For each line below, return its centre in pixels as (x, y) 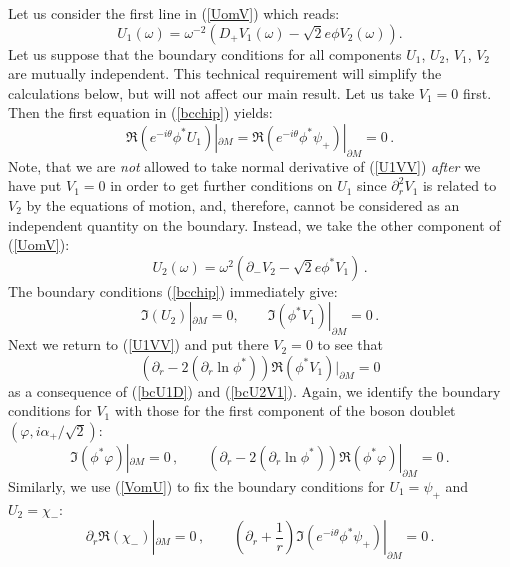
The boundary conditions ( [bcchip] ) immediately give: (173, 290)
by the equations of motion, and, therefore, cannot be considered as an (243, 204)
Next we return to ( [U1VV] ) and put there (138, 344)
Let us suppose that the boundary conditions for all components (205, 53)
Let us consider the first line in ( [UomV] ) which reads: (174, 13)
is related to (459, 185)
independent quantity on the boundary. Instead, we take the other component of (254, 224)
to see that (350, 344)
